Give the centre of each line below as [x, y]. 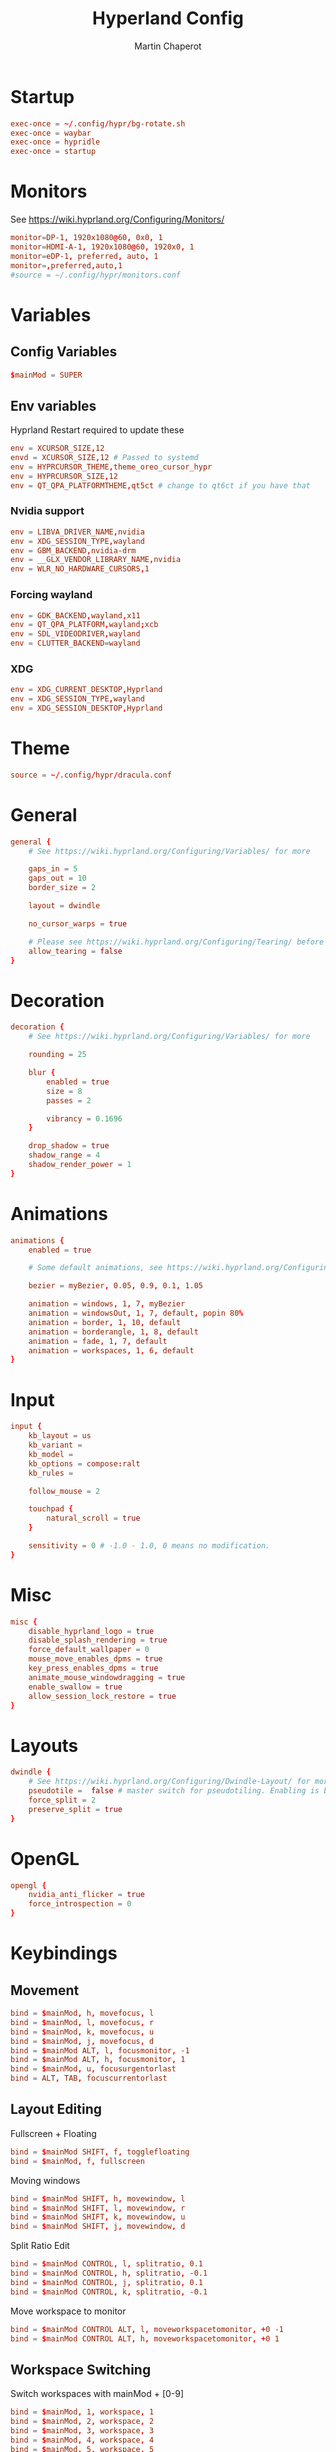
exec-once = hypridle [55, 142]
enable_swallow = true [75, 1687]
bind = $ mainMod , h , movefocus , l [82, 2013]
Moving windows [45, 2180]
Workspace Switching [81, 2369]
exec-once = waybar [51, 133]
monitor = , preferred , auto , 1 [66, 265]
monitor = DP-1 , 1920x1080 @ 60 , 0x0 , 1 [86, 238]
